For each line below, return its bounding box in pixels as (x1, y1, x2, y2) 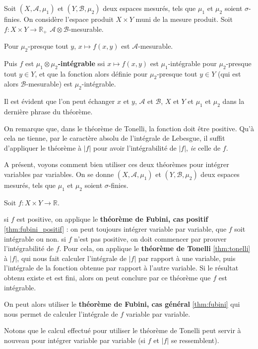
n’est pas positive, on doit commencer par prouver (74, 233, 227, 244)
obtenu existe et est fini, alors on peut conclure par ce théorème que (4, 272, 211, 282)
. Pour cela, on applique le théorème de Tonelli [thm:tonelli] (59, 243, 251, 254)
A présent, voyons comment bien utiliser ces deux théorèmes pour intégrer (4, 159, 229, 170)
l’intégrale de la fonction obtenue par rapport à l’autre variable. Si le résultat (4, 262, 239, 273)
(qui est (217, 68, 241, 79)
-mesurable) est (26, 79, 72, 89)
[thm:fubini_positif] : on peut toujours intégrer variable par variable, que (4, 223, 227, 234)
